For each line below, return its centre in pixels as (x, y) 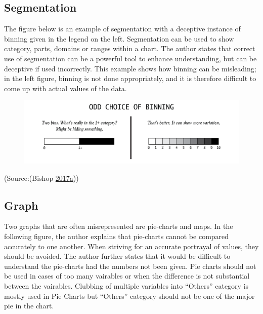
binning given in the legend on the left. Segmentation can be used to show (119, 38)
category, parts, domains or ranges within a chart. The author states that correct (130, 48)
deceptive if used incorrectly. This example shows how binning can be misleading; (130, 68)
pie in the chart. (29, 306)
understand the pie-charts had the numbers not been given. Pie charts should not (130, 266)
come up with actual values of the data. (65, 88)
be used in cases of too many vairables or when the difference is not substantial (127, 276)
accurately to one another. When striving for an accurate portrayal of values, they (131, 246)
